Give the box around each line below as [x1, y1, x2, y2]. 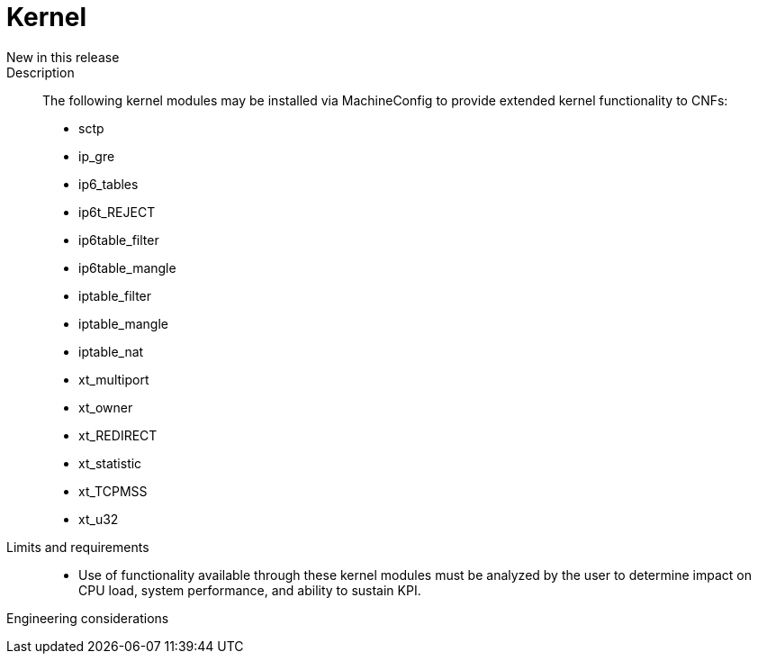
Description [6, 64, 75, 80]
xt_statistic [78, 455, 142, 471]
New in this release [6, 49, 120, 65]
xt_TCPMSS [78, 483, 148, 499]
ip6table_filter [78, 231, 159, 248]
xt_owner [78, 399, 133, 415]
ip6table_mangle [78, 259, 176, 276]
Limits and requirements [6, 539, 149, 555]
